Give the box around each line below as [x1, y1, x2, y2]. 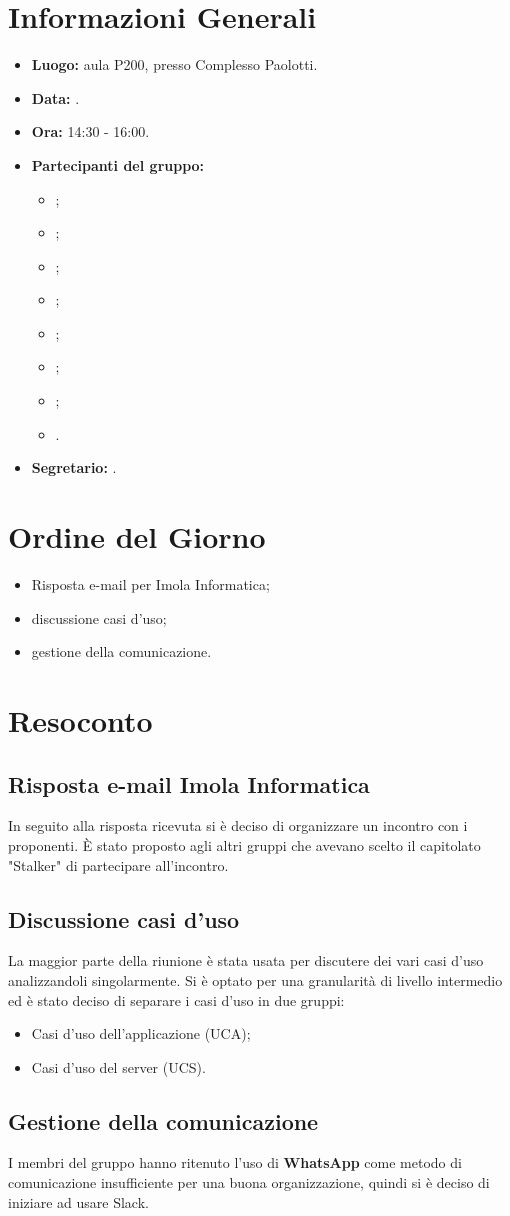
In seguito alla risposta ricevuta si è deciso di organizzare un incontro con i [8, 815, 468, 836]
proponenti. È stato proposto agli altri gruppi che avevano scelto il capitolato [8, 834, 481, 855]
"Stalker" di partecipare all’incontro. [8, 854, 229, 875]
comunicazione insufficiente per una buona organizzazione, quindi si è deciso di [8, 1172, 490, 1193]
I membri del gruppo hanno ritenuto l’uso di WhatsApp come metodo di [8, 1152, 462, 1173]
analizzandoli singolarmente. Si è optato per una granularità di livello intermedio [8, 969, 503, 990]
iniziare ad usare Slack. [8, 1191, 149, 1212]
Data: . [31, 87, 80, 108]
